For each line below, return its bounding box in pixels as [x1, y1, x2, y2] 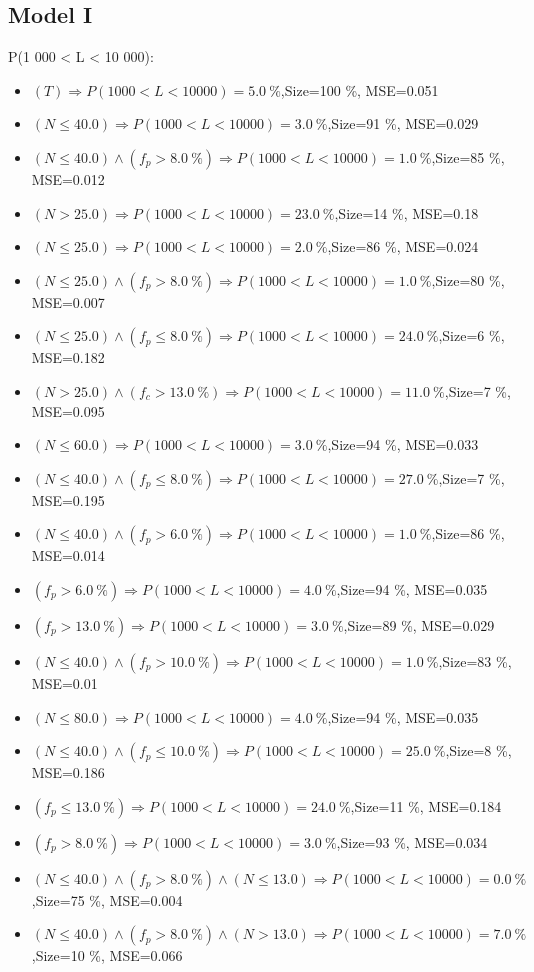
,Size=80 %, [431, 269, 505, 290]
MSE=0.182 [31, 347, 105, 368]
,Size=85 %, [431, 146, 505, 167]
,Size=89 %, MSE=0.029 [343, 614, 495, 635]
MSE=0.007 [31, 291, 105, 312]
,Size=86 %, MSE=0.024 [327, 236, 479, 257]
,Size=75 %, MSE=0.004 [31, 889, 183, 910]
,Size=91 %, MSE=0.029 [327, 113, 479, 134]
